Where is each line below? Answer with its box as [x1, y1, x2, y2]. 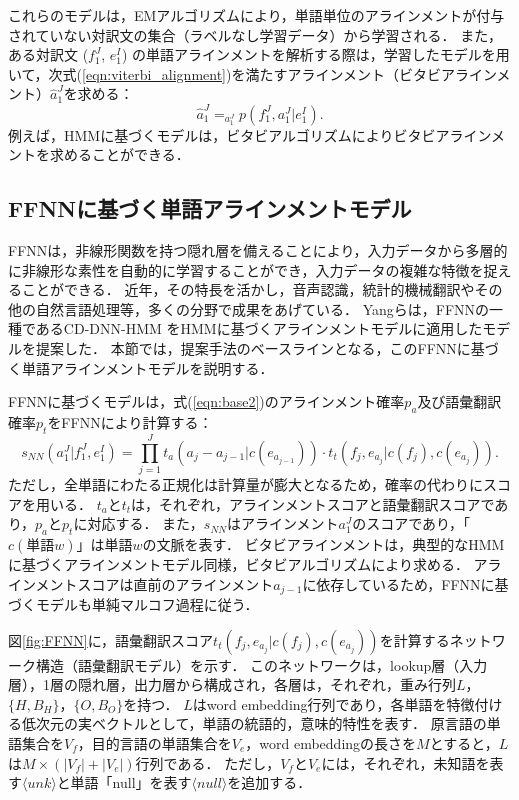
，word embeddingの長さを [245, 732, 417, 753]
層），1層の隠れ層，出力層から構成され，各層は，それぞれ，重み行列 [8, 674, 456, 695]
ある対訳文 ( [8, 44, 89, 65]
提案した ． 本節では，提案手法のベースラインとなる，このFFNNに [35, 338, 471, 359]
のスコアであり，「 [352, 513, 471, 534]
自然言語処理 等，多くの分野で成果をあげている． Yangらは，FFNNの [35, 298, 490, 319]
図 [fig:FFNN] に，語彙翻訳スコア [8, 629, 214, 650]
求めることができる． [49, 144, 190, 165]
